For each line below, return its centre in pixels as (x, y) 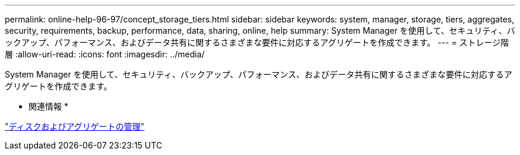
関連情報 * (48, 106)
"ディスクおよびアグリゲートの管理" (75, 126)
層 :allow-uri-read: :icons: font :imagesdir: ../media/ (105, 54)
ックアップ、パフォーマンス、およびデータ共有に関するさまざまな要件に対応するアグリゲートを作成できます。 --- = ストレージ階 (257, 42)
